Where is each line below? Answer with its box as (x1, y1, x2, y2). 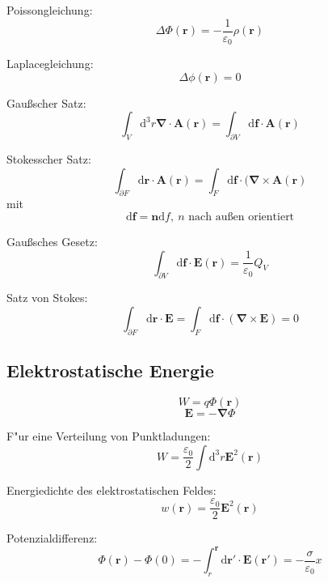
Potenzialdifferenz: (6, 530, 98, 547)
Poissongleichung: (6, 2, 93, 18)
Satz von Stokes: (6, 289, 88, 306)
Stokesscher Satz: (6, 151, 91, 168)
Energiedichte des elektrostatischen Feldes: (6, 481, 217, 498)
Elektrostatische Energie (6, 358, 214, 383)
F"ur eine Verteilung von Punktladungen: (6, 428, 211, 445)
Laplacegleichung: (6, 55, 94, 72)
